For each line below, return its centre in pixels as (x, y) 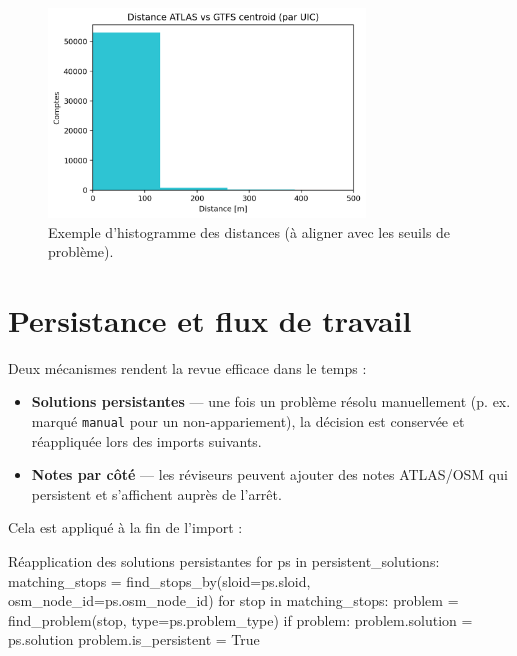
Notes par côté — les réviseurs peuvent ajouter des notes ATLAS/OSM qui (269, 474)
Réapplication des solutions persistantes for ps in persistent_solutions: (224, 561)
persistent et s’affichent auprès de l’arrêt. (156, 493)
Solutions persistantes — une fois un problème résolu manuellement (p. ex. (271, 401)
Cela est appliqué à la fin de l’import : (125, 527)
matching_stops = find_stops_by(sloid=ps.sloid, (159, 580)
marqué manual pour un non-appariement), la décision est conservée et (248, 421)
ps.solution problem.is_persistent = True (134, 639)
